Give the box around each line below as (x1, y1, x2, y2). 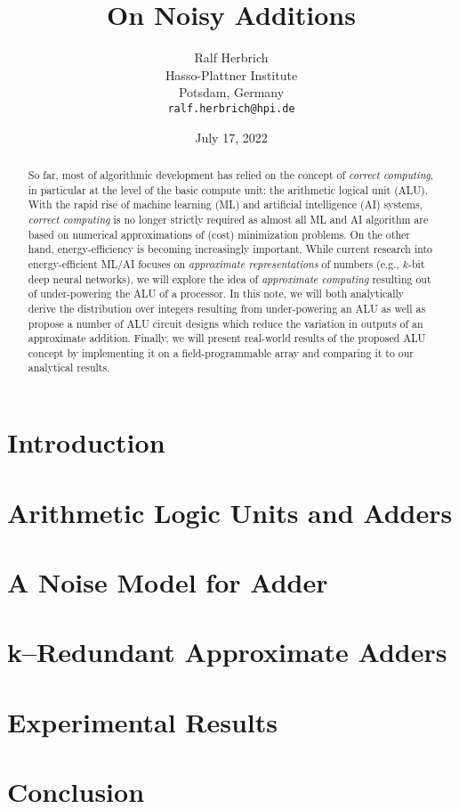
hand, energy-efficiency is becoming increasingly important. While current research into (28, 241, 433, 257)
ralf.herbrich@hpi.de (167, 102, 295, 115)
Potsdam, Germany (178, 83, 285, 102)
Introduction (7, 424, 165, 461)
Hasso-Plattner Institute (165, 65, 298, 84)
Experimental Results (7, 703, 278, 740)
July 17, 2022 (195, 127, 268, 146)
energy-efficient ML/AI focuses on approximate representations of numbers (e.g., (28, 256, 399, 271)
